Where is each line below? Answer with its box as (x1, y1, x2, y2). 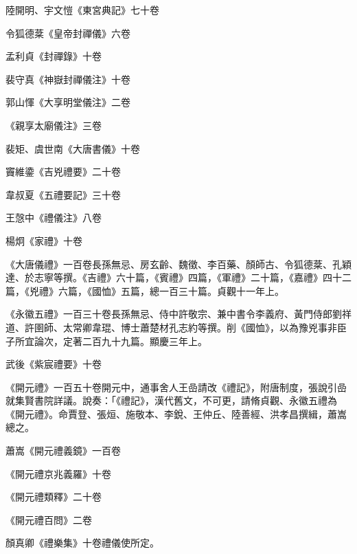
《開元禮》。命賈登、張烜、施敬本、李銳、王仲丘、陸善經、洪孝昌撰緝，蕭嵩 (5, 406, 347, 421)
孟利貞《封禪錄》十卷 (5, 49, 102, 63)
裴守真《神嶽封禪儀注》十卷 (5, 71, 130, 86)
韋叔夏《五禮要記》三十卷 (5, 187, 121, 201)
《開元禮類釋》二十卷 (5, 489, 102, 504)
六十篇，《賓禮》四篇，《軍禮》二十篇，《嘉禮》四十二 (115, 270, 352, 285)
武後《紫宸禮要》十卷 (5, 357, 102, 371)
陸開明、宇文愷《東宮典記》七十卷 (5, 3, 159, 16)
